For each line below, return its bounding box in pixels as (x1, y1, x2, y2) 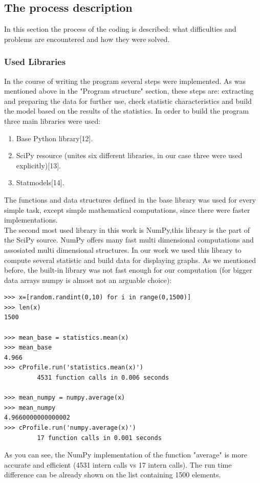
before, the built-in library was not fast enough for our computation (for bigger (4, 265, 252, 275)
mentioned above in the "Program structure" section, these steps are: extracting (4, 85, 254, 96)
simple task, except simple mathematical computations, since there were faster (4, 204, 250, 215)
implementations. (4, 214, 58, 225)
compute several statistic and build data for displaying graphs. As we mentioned (4, 254, 256, 265)
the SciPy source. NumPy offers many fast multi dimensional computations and (4, 234, 254, 245)
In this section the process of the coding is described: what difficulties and (4, 24, 236, 34)
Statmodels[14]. (16, 177, 64, 188)
